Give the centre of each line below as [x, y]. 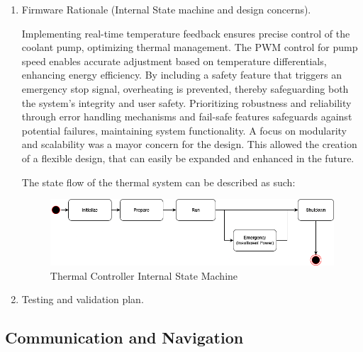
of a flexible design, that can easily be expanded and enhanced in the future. [188, 158]
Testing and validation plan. [83, 299]
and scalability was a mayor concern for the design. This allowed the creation [189, 144]
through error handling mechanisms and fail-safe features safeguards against [187, 117]
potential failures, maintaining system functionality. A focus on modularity [184, 130]
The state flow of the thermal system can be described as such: [158, 182]
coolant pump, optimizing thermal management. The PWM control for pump [190, 47]
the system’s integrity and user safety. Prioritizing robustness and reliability [186, 102]
